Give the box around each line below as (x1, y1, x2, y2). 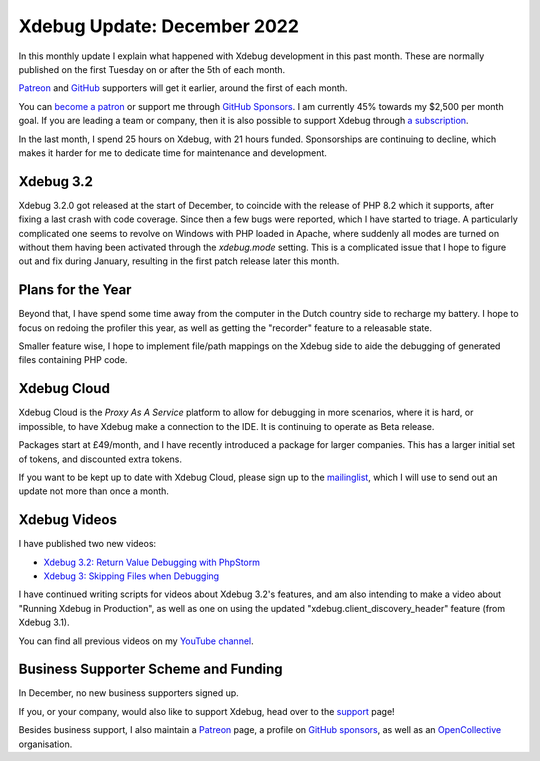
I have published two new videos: (18, 538, 157, 550)
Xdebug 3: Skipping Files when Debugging (43, 570, 220, 582)
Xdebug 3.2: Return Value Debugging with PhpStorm (43, 556, 260, 568)
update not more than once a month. (18, 485, 170, 497)
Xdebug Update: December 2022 (18, 15, 300, 37)
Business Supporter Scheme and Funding (18, 661, 284, 678)
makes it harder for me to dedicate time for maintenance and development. (18, 146, 327, 159)
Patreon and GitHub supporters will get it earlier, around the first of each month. (18, 82, 348, 94)
